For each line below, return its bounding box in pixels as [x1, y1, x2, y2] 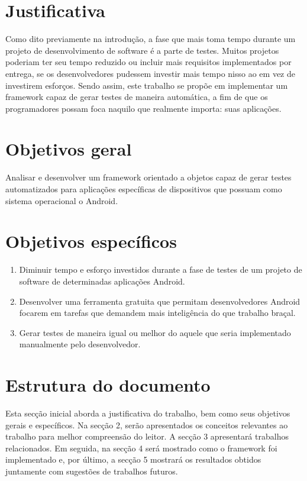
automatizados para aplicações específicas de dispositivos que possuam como [5, 183, 282, 195]
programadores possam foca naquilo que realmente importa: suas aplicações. [5, 102, 282, 114]
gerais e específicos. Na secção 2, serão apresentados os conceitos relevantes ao [5, 418, 288, 431]
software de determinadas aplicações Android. [19, 275, 185, 287]
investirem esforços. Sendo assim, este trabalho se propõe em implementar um [5, 79, 288, 91]
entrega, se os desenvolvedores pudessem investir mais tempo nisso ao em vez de [5, 67, 295, 79]
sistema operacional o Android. [5, 194, 118, 206]
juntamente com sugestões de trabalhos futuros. [5, 464, 178, 477]
